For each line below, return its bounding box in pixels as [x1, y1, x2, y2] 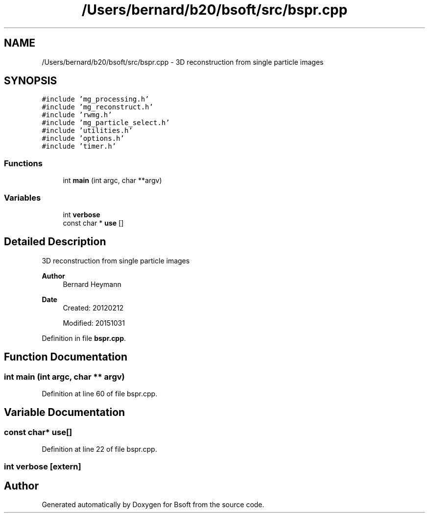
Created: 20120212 [63, 303, 124, 312]
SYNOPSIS [4, 75, 57, 87]
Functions [4, 158, 43, 168]
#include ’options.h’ [42, 134, 124, 143]
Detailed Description [4, 235, 106, 248]
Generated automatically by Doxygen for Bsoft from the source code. [42, 500, 264, 509]
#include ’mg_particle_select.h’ [42, 119, 170, 127]
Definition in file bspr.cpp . [42, 334, 126, 342]
